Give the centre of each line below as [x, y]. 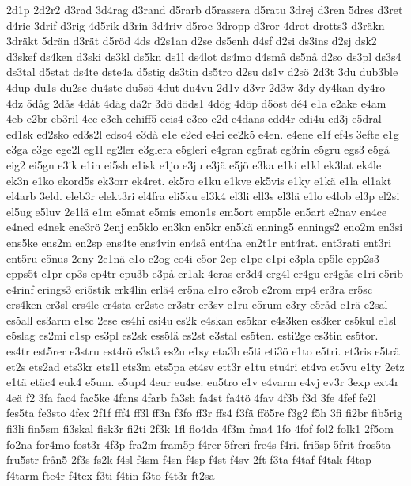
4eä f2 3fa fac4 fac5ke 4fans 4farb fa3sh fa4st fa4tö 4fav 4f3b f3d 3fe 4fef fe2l [191, 397]
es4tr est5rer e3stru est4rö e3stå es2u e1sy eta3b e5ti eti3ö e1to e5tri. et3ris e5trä [203, 351]
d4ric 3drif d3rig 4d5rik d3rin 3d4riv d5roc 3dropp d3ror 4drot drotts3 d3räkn [196, 25]
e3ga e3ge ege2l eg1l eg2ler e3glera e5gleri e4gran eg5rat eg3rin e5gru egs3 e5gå [198, 149]
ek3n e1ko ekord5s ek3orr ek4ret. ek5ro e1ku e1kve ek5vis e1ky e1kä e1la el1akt [199, 180]
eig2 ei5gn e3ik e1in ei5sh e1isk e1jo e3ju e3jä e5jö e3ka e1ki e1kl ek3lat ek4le [194, 164]
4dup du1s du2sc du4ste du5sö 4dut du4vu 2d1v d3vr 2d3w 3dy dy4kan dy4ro [196, 87]
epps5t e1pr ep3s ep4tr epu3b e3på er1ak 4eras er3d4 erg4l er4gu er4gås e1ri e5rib [205, 273]
